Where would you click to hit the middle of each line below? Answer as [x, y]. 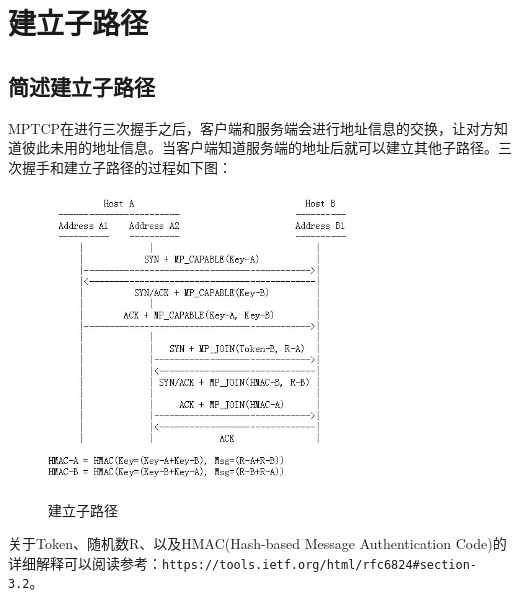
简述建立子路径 [81, 85]
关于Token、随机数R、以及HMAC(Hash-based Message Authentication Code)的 [257, 543]
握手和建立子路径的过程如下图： [126, 166]
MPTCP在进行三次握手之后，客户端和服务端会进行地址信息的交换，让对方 [251, 127]
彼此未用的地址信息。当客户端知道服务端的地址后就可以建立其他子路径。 [259, 147]
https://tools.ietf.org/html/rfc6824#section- [319, 564]
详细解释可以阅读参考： [85, 562]
